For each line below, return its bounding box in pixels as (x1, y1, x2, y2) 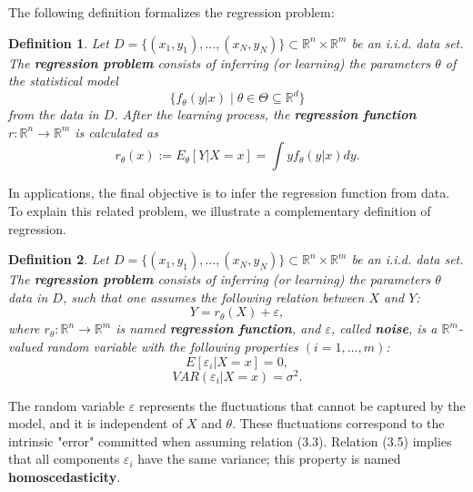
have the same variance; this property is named (137, 449, 401, 468)
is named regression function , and (116, 319, 321, 338)
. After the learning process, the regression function (114, 105, 417, 124)
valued (8, 337, 43, 356)
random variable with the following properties (46, 337, 298, 356)
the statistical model (8, 71, 118, 90)
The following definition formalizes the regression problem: (8, 3, 335, 21)
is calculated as (75, 122, 158, 141)
